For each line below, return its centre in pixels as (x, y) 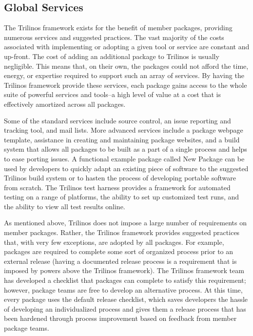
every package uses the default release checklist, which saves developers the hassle (126, 299)
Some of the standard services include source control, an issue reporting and (117, 120)
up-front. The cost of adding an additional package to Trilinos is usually (112, 56)
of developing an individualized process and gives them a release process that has (125, 308)
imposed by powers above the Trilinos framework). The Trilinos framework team (124, 270)
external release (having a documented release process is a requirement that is (120, 261)
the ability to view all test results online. (65, 206)
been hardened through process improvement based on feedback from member (120, 318)
